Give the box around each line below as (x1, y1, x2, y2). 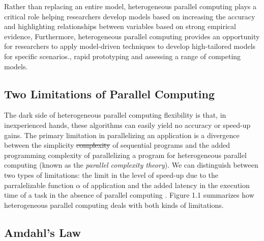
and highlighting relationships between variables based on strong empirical (4, 21, 236, 32)
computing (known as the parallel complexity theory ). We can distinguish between (4, 159, 258, 170)
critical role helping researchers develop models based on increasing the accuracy (4, 11, 255, 21)
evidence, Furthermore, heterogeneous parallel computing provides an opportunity (4, 31, 260, 41)
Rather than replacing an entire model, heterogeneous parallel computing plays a (4, 1, 257, 11)
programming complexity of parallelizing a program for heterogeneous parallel (4, 149, 247, 160)
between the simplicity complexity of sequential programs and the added (4, 140, 230, 150)
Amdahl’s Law (4, 224, 81, 240)
